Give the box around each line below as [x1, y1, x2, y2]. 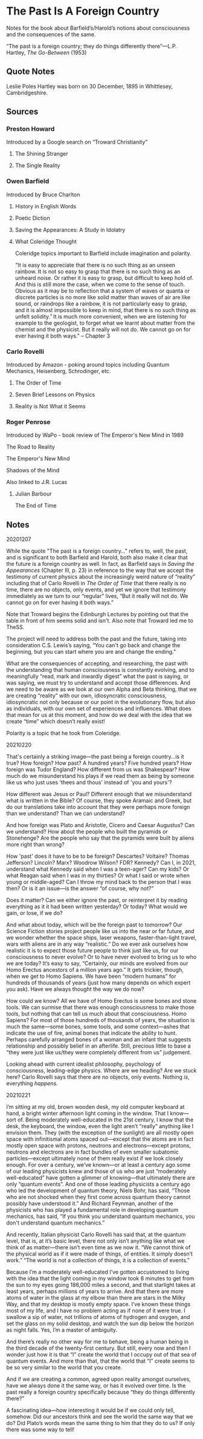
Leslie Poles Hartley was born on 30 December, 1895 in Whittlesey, [6, 82, 173, 90]
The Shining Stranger [14, 150, 68, 158]
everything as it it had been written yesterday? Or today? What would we [6, 903, 187, 910]
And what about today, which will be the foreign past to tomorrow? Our [6, 921, 182, 928]
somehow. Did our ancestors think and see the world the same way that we [6, 1413, 193, 1420]
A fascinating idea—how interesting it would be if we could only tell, [6, 1407, 175, 1414]
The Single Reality [14, 162, 60, 169]
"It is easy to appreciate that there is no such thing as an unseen [14, 261, 176, 268]
